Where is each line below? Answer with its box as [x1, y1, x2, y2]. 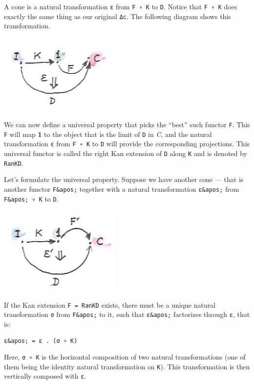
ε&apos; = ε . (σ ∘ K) [4, 337, 78, 344]
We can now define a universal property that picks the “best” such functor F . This [4, 119, 250, 129]
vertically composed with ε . [4, 371, 86, 381]
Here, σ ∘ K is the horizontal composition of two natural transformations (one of [4, 352, 246, 362]
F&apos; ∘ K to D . [4, 193, 59, 203]
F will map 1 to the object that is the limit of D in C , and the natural [4, 129, 212, 139]
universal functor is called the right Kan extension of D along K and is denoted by [4, 148, 247, 158]
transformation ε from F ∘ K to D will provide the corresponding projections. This [4, 138, 250, 149]
